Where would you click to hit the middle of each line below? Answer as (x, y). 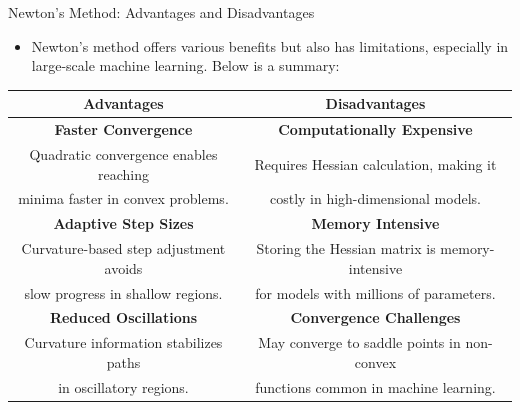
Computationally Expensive (375, 129)
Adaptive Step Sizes (123, 223)
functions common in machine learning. (375, 386)
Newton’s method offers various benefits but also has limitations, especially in (270, 45)
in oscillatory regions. (123, 386)
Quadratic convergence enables (123, 153)
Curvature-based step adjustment (123, 248)
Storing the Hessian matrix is (346, 248)
